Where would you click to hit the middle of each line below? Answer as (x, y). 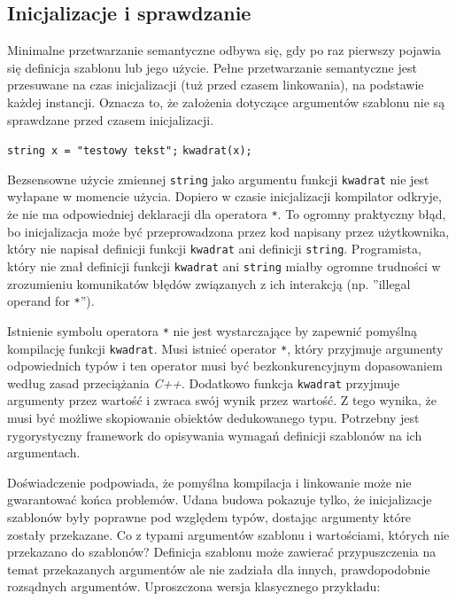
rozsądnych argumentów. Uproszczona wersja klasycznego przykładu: (194, 586)
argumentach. (44, 453)
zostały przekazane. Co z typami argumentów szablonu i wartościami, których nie (228, 534)
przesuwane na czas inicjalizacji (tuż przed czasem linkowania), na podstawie (216, 85)
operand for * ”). (51, 301)
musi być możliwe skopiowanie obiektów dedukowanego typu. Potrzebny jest (213, 418)
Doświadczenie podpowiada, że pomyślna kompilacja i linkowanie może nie (209, 482)
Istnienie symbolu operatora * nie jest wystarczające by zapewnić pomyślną (213, 330)
